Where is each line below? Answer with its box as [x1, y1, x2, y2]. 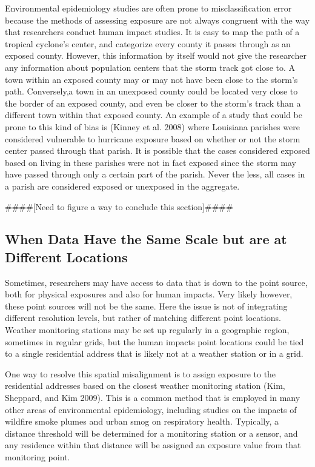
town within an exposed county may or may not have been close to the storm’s [5, 73, 298, 85]
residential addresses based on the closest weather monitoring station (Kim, [5, 379, 285, 392]
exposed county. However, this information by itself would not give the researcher [5, 49, 307, 62]
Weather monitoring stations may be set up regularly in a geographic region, [5, 323, 290, 336]
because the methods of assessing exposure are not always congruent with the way [5, 13, 310, 26]
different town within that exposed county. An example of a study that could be [5, 108, 302, 121]
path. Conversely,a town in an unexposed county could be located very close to [5, 85, 298, 98]
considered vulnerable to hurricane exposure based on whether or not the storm [5, 132, 300, 145]
